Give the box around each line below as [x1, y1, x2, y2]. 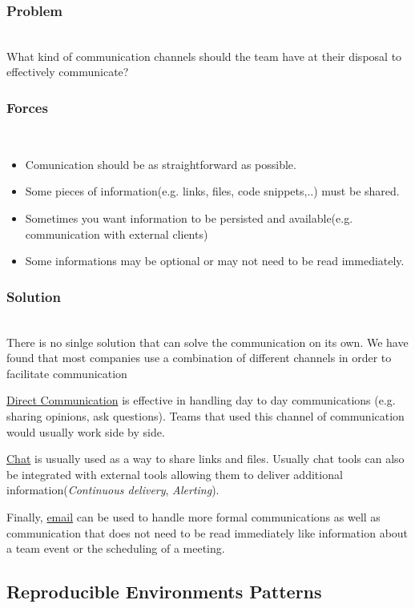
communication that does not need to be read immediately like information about [6, 524, 409, 541]
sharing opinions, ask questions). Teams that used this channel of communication [6, 407, 405, 424]
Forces [6, 97, 48, 117]
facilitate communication [6, 364, 127, 381]
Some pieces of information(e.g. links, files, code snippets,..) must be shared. [25, 183, 400, 199]
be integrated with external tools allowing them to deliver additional [6, 465, 343, 482]
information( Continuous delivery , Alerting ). [6, 481, 220, 498]
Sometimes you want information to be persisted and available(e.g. [25, 210, 353, 226]
